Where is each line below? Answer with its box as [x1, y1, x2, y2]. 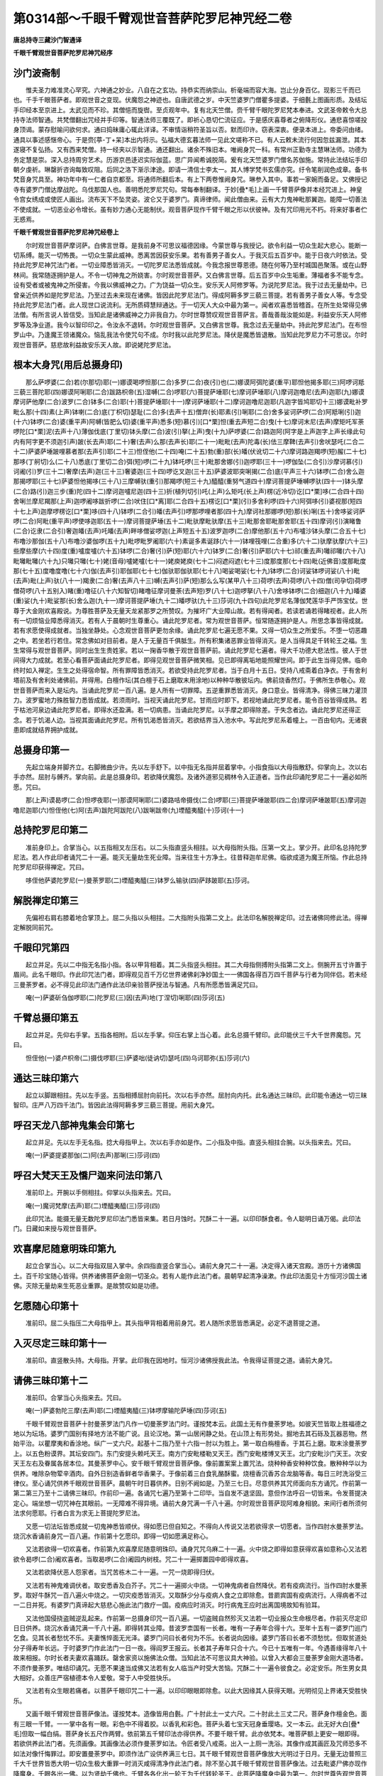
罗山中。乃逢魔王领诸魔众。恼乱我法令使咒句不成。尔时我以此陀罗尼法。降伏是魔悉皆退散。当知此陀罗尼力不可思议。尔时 [13, 330, 367, 339]
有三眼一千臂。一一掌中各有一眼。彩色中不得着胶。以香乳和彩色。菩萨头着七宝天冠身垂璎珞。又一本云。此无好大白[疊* [13, 1719, 361, 1728]
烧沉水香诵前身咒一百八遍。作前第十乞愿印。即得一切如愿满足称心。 [13, 1532, 212, 1540]
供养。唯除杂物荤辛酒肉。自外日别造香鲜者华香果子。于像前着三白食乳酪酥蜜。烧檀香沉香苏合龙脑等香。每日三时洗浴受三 [13, 1469, 367, 1478]
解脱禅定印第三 [13, 894, 79, 906]
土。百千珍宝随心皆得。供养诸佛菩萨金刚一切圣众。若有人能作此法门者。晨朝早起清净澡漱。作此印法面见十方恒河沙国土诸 [13, 1272, 367, 1280]
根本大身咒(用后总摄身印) [13, 359, 123, 371]
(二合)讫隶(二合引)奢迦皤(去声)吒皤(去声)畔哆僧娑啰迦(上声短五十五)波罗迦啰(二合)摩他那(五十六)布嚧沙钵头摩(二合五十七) [13, 526, 367, 536]
